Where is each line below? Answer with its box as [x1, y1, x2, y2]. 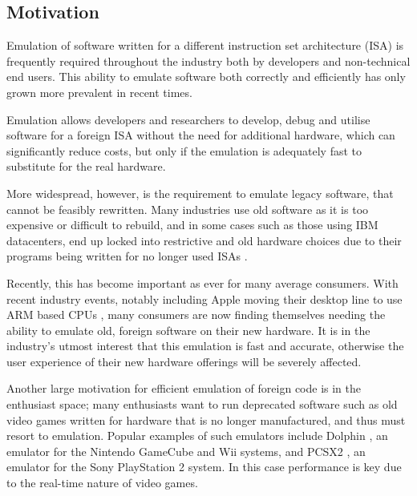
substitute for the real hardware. [6, 158, 166, 175]
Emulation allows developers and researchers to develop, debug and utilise [6, 111, 370, 127]
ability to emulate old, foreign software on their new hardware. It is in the [6, 321, 370, 338]
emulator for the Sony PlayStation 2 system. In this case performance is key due [6, 458, 402, 475]
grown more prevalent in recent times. [6, 83, 192, 100]
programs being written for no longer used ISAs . [6, 248, 248, 264]
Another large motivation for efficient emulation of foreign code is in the [6, 380, 362, 397]
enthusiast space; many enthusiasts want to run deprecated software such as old [6, 396, 398, 413]
